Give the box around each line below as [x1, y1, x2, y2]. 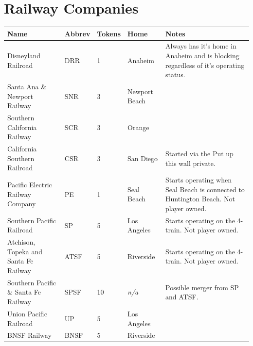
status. [165, 69, 185, 80]
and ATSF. [165, 292, 199, 302]
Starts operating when [165, 175, 232, 185]
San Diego [127, 153, 158, 163]
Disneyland [7, 50, 40, 61]
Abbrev [64, 28, 90, 38]
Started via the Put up [165, 148, 234, 158]
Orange [127, 122, 149, 132]
